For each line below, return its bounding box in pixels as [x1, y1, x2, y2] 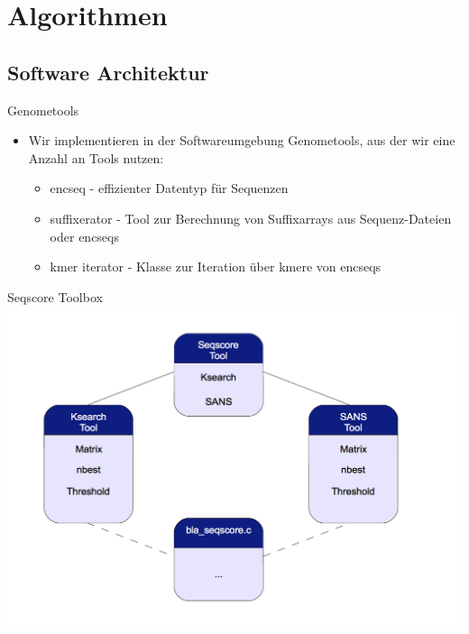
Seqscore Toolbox [7, 287, 103, 306]
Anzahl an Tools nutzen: [28, 148, 164, 167]
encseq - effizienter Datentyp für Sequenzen [50, 179, 289, 198]
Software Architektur [7, 58, 209, 86]
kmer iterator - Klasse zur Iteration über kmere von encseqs [50, 257, 382, 276]
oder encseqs [50, 226, 119, 245]
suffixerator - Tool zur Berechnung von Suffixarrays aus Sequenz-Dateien [50, 208, 452, 227]
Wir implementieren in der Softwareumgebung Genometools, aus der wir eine [28, 131, 455, 150]
